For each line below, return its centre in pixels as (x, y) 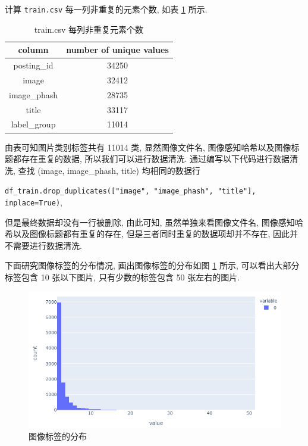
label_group (33, 124)
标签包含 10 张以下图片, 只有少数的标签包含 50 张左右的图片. (122, 277)
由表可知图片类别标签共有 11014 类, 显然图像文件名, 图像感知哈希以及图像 (148, 147)
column (33, 50)
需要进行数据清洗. (47, 245)
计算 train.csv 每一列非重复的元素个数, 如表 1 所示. (106, 9)
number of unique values (117, 50)
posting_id (33, 65)
